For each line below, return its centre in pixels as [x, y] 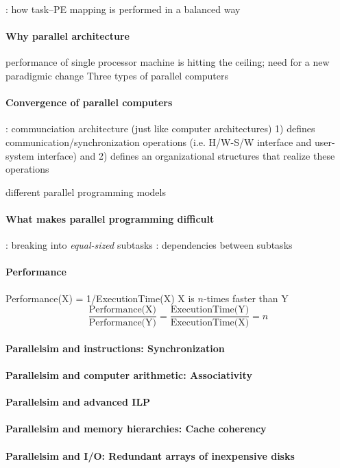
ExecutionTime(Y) [210, 310]
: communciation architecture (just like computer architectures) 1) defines [160, 128]
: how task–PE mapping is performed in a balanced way [123, 9]
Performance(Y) [122, 323]
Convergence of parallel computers [89, 102]
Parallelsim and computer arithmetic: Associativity [129, 374]
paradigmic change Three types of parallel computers [117, 75]
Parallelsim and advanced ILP [78, 402]
